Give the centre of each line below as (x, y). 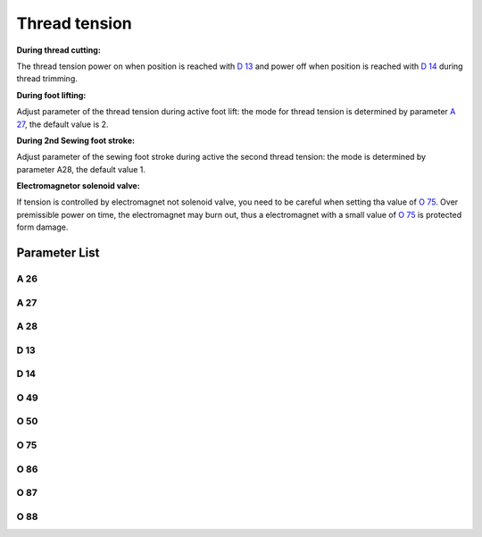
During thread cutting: (59, 50)
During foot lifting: (51, 95)
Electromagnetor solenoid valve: (78, 186)
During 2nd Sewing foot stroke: (76, 140)
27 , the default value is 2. (62, 124)
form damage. (42, 227)
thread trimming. (47, 79)
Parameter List (58, 253)
